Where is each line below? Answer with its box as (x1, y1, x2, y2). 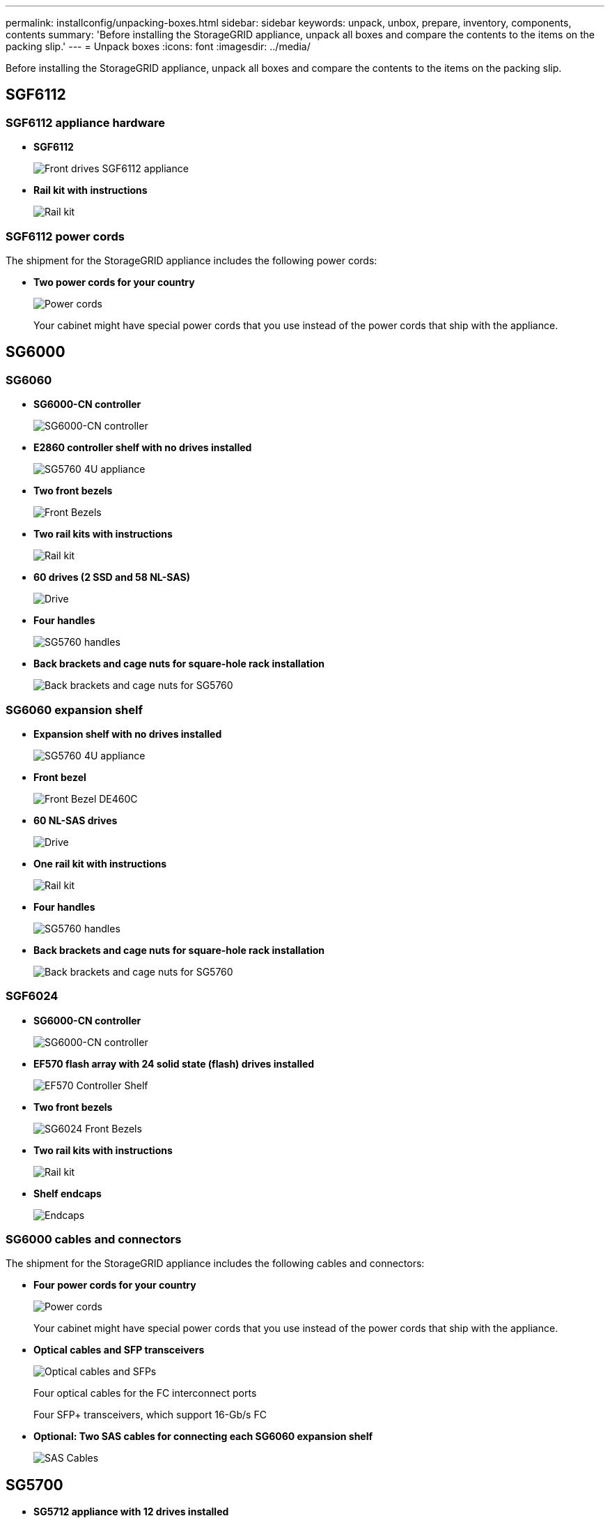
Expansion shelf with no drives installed (33, 727, 222, 740)
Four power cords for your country (33, 1279, 196, 1291)
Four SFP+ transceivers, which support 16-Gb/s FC (33, 1409, 267, 1421)
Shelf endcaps (33, 1187, 102, 1199)
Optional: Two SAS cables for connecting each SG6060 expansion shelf (33, 1430, 373, 1443)
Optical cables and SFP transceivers (33, 1344, 205, 1356)
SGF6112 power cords (6, 229, 125, 243)
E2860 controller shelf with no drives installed (33, 441, 252, 454)
